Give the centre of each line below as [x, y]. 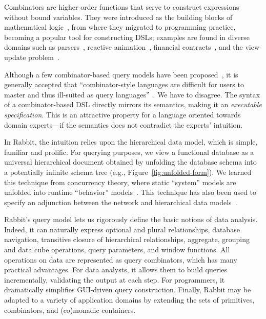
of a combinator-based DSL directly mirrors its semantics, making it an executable [133, 104]
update [15, 57]
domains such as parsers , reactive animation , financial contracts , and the [124, 47]
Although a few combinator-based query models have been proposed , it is [121, 74]
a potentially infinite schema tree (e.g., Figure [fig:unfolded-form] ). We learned [128, 172]
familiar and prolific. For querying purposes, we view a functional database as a [129, 152]
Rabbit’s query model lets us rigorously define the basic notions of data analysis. [131, 219]
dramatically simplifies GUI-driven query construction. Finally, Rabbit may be [128, 290]
